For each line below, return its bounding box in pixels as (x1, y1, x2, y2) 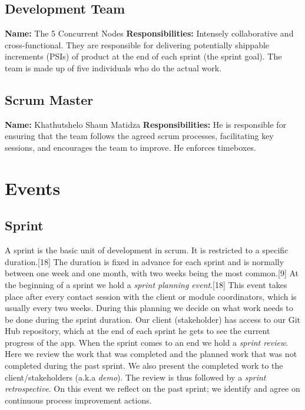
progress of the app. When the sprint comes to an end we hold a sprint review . (5, 336, 289, 348)
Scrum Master (5, 90, 94, 108)
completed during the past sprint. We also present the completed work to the (5, 359, 283, 372)
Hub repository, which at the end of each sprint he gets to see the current (5, 325, 270, 337)
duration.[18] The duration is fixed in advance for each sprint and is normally (5, 255, 284, 267)
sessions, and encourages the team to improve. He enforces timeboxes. (5, 141, 256, 153)
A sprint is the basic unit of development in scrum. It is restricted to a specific (5, 244, 289, 256)
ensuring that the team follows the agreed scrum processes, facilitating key (5, 130, 274, 142)
